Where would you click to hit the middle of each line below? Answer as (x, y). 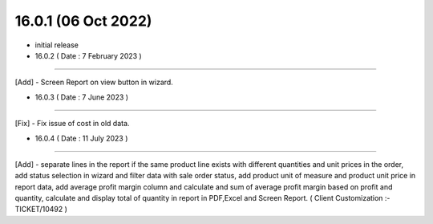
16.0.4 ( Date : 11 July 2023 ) (81, 138)
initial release (57, 45)
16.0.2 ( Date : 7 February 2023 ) (88, 55)
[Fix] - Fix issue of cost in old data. (72, 124)
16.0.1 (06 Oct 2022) (83, 21)
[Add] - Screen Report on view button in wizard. (94, 82)
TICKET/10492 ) (41, 210)
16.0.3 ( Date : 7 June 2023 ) (81, 97)
